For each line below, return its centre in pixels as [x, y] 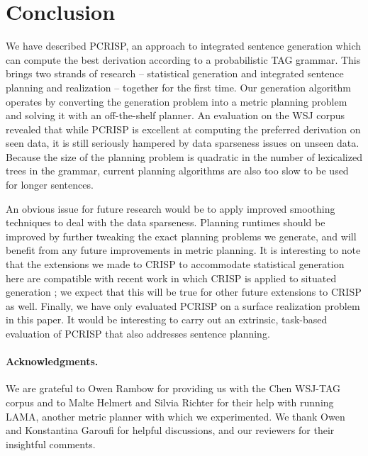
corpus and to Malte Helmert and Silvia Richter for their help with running [170, 402]
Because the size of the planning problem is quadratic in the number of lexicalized [184, 156]
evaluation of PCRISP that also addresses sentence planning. [138, 333]
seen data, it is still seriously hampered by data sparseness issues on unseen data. [183, 143]
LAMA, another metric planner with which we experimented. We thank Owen [175, 416]
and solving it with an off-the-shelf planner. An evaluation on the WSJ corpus [175, 115]
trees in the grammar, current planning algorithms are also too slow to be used [177, 171]
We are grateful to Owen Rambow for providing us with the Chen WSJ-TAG [173, 388]
